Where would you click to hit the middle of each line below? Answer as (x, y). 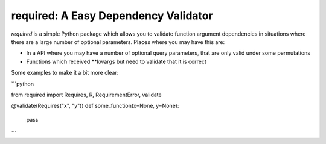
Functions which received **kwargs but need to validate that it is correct (116, 61)
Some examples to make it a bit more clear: (65, 73)
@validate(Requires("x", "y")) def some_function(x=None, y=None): (95, 106)
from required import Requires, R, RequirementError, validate (87, 95)
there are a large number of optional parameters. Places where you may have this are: (118, 42)
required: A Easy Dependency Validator (112, 16)
